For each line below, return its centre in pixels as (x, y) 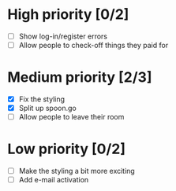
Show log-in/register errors (63, 36)
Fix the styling (41, 99)
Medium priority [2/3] (80, 77)
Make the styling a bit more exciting (77, 171)
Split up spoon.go (47, 108)
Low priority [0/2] (66, 149)
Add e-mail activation (54, 180)
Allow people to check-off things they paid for (94, 45)
